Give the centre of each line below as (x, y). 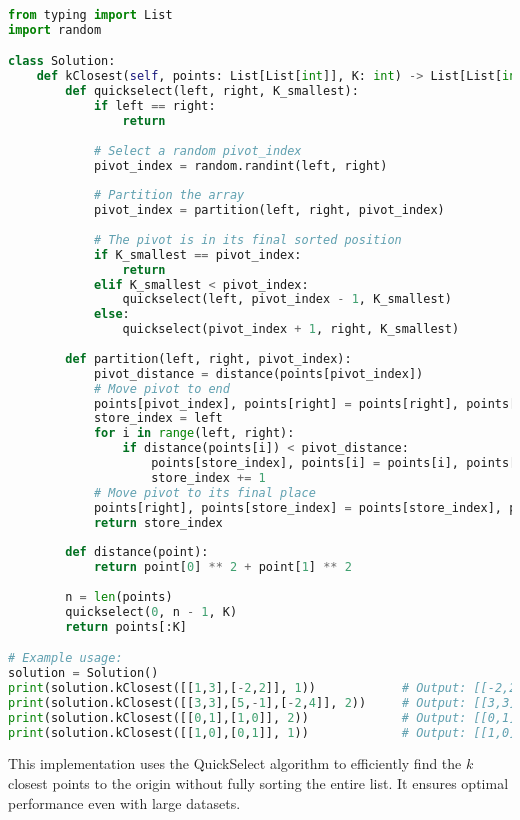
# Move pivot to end (161, 388)
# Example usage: (65, 658)
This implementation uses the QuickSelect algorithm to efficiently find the (235, 763)
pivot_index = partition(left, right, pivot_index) (269, 210)
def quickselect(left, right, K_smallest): (212, 91)
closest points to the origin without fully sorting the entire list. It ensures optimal (258, 783)
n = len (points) (119, 596)
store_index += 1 (208, 477)
